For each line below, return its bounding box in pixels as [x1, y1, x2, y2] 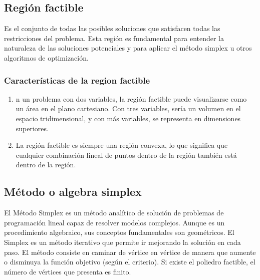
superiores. [16, 123, 49, 133]
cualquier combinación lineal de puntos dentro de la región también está [16, 149, 237, 160]
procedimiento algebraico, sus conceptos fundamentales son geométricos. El [4, 227, 234, 237]
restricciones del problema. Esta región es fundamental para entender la [4, 33, 224, 43]
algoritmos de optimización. [4, 52, 89, 63]
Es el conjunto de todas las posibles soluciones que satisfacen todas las [4, 23, 220, 34]
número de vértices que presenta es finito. [4, 266, 131, 276]
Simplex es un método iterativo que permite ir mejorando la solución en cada [4, 236, 241, 247]
